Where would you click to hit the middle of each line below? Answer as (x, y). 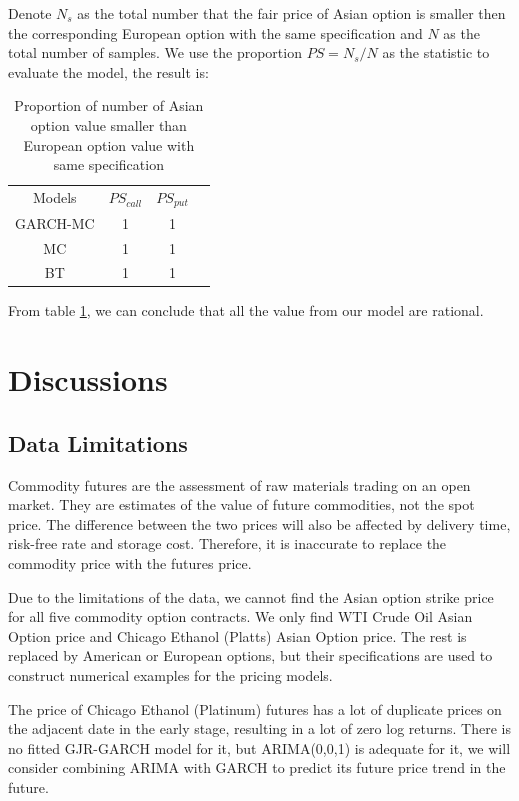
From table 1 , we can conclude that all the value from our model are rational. (246, 310)
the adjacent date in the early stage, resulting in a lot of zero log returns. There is (259, 728)
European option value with (109, 144)
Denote (30, 13)
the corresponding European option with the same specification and (215, 32)
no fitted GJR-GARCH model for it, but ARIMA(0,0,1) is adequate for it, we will (259, 747)
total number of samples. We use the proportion (155, 52)
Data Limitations (98, 442)
